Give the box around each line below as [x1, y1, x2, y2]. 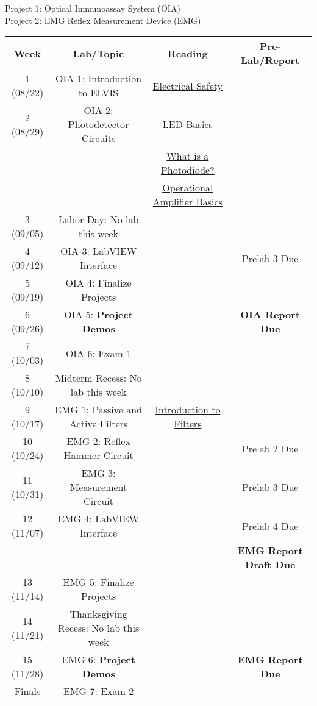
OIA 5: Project [64, 307, 133, 322]
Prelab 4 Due [241, 518, 299, 533]
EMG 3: [81, 466, 116, 480]
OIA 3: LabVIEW [60, 244, 137, 259]
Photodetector [68, 117, 129, 132]
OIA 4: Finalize [65, 276, 132, 290]
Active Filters [69, 416, 128, 431]
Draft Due [245, 557, 296, 572]
